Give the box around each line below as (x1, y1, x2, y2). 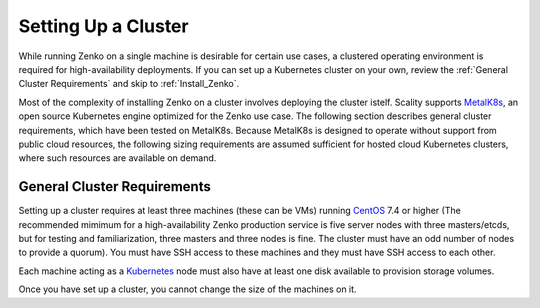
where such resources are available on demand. (18, 152, 217, 164)
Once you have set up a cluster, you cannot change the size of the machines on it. (18, 283, 357, 295)
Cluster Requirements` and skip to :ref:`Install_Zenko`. (18, 78, 240, 90)
